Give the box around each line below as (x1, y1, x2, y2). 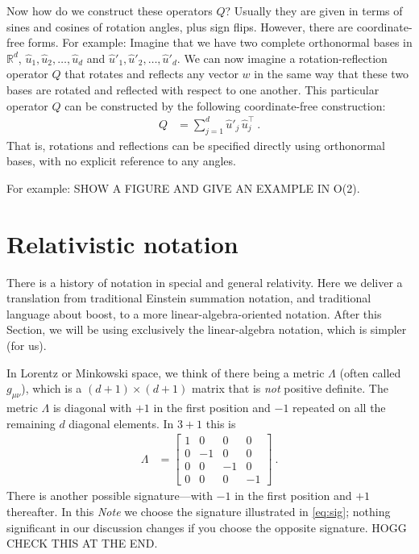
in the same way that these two (254, 65, 409, 82)
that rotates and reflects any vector (64, 65, 239, 82)
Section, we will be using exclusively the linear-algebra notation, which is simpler (6, 321, 407, 338)
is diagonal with (52, 398, 132, 415)
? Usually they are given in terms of (225, 2, 403, 19)
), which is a (21, 380, 82, 397)
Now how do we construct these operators (6, 2, 213, 19)
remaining (6, 414, 56, 431)
